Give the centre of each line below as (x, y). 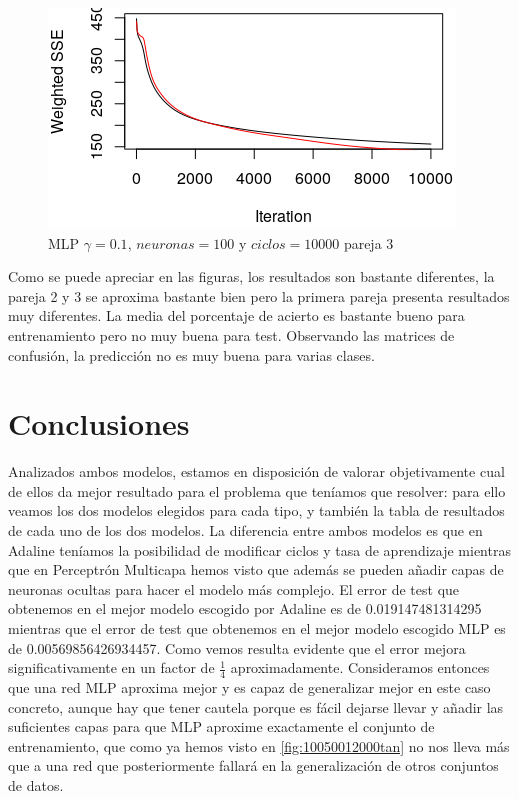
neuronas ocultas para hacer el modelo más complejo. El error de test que (234, 588)
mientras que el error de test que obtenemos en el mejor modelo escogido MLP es (257, 628)
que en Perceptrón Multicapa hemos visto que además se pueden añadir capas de (256, 569)
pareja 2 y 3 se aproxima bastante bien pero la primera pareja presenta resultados (259, 295)
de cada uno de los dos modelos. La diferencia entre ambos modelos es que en (245, 530)
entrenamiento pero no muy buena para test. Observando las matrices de (231, 334)
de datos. (36, 785)
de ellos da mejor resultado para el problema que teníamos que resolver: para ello (257, 490)
